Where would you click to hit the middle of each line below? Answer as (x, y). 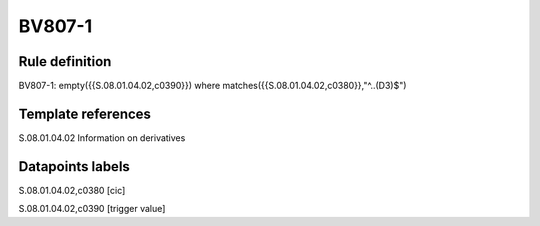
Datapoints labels (74, 166)
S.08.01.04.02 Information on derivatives (102, 137)
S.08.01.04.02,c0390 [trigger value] (92, 209)
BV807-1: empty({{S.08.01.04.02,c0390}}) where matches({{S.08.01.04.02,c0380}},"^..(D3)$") (212, 86)
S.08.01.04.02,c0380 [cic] (72, 190)
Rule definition (65, 61)
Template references (85, 113)
